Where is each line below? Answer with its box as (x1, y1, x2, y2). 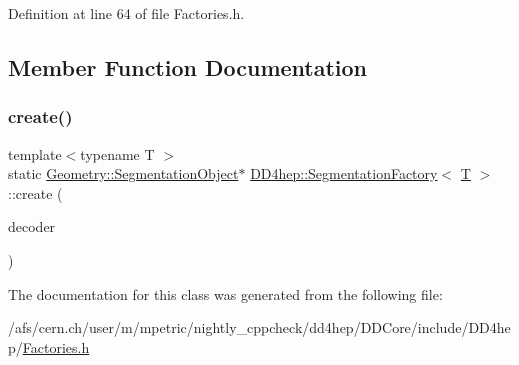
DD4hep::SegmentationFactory (250, 163, 438, 184)
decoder (8, 216, 56, 237)
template (8, 143, 62, 164)
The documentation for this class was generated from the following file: (8, 283, 443, 304)
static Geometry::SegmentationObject (8, 163, 239, 184)
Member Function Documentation (8, 51, 368, 82)
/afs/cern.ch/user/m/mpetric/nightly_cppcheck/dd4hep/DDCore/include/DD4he (8, 317, 511, 338)
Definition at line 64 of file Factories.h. (8, 3, 245, 23)
